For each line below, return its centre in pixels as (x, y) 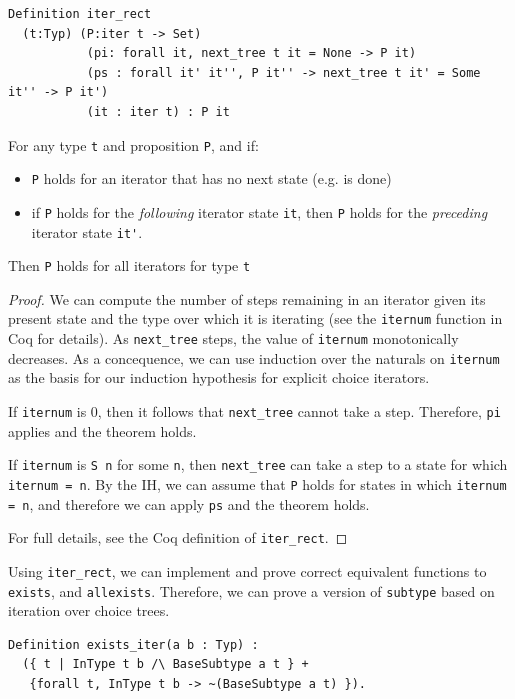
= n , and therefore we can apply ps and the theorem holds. (189, 503)
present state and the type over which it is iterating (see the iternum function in (255, 318)
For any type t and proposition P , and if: (133, 144)
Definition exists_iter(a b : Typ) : (133, 644)
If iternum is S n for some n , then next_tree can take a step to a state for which (258, 464)
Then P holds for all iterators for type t (129, 265)
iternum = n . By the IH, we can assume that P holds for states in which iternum (257, 483)
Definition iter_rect (80, 14)
